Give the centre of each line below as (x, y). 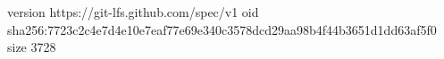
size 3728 (32, 47)
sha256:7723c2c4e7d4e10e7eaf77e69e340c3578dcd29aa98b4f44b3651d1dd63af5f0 (222, 29)
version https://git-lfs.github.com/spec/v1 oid (133, 12)
